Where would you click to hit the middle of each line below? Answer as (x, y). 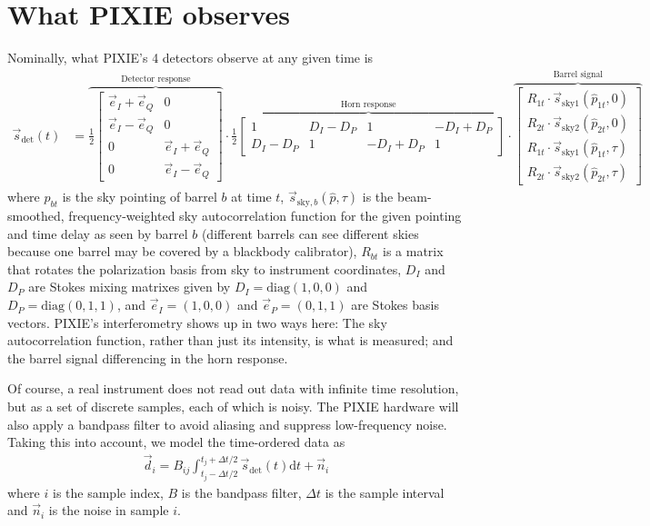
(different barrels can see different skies (310, 233)
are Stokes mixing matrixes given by (130, 287)
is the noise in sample (109, 510)
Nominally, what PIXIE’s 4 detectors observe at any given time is (190, 58)
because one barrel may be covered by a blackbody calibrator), (182, 251)
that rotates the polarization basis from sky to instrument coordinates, (205, 268)
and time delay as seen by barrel (98, 233)
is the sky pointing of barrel (140, 197)
